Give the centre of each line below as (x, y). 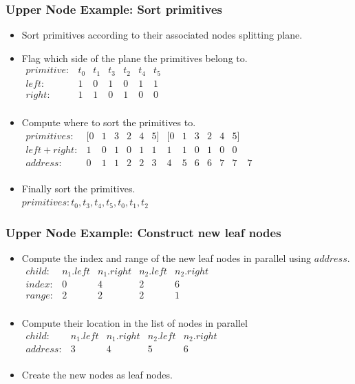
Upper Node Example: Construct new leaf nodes (143, 232)
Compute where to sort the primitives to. (109, 122)
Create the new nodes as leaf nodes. (97, 375)
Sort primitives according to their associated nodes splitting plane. (162, 35)
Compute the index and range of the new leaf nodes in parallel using (166, 258)
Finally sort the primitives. (78, 188)
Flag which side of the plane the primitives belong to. (135, 58)
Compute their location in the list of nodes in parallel (135, 323)
